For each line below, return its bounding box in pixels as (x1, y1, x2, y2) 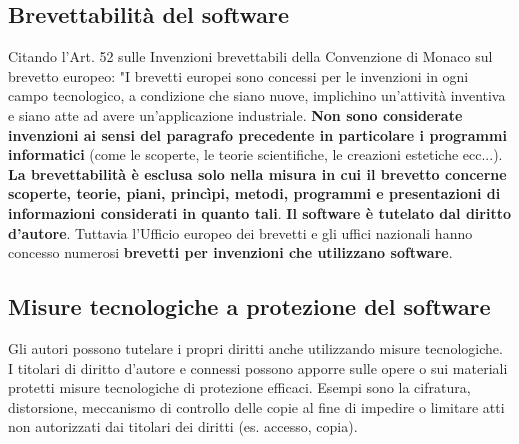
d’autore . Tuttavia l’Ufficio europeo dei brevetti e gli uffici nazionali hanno (8, 222, 473, 243)
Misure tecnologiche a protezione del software (8, 291, 491, 322)
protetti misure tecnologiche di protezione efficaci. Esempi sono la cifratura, (8, 377, 471, 398)
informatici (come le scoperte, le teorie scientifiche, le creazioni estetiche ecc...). (8, 144, 503, 165)
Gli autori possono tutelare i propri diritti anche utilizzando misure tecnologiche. (8, 337, 503, 358)
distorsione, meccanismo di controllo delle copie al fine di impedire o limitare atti (8, 396, 505, 417)
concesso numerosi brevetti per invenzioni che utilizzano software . (8, 242, 453, 263)
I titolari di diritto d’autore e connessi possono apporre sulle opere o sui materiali (8, 357, 508, 378)
